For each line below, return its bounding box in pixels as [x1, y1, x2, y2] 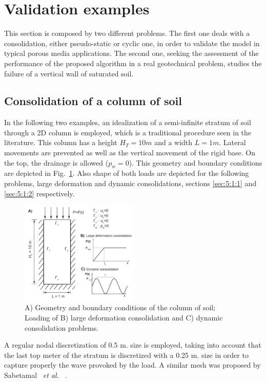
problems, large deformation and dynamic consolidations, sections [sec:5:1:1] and [4, 178, 257, 189]
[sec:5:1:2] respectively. [4, 188, 75, 198]
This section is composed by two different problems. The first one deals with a [4, 28, 250, 38]
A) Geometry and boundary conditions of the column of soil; [25, 302, 216, 313]
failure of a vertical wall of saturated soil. [4, 68, 134, 78]
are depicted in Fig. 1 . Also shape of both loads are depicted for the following [4, 168, 249, 178]
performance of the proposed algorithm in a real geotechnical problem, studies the [4, 57, 262, 68]
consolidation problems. [25, 322, 99, 333]
